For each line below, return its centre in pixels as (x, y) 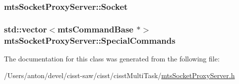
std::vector (26, 29)
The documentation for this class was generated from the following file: (112, 58)
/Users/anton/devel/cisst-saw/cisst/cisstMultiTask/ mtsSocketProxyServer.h (119, 75)
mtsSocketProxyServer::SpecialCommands (90, 40)
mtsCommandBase (95, 29)
